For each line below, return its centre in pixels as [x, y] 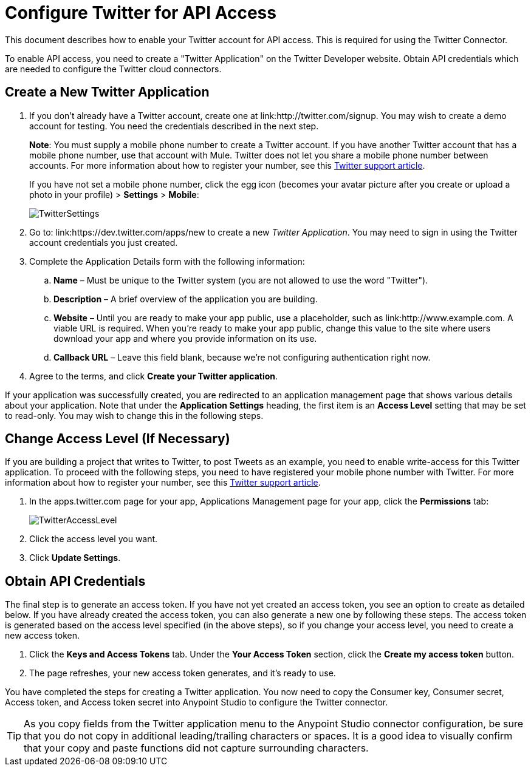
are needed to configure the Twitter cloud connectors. [113, 69]
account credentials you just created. [104, 242]
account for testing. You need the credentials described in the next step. [174, 126]
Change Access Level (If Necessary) [118, 439]
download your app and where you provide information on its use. [185, 338]
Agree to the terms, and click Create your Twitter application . [154, 376]
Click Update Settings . [75, 558]
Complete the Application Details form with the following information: [167, 261]
